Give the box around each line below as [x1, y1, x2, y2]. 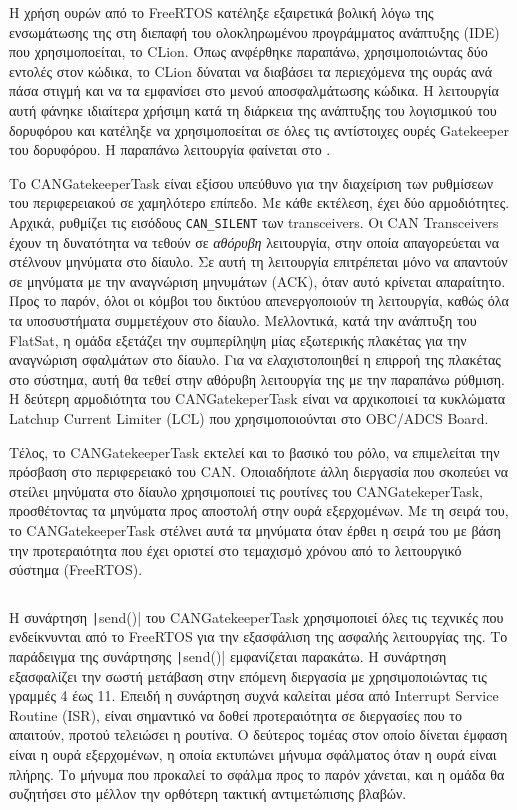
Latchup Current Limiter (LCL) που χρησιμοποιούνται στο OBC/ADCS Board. [9, 407, 489, 428]
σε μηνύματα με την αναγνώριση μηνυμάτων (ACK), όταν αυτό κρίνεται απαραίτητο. [9, 270, 506, 291]
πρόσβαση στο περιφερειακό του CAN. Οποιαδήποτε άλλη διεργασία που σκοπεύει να [9, 461, 509, 482]
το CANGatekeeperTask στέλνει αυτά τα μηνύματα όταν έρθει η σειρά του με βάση [9, 519, 501, 540]
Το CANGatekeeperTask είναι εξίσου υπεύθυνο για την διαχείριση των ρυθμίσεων [9, 172, 493, 193]
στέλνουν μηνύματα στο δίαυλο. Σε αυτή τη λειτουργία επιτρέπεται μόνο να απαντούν [9, 251, 508, 272]
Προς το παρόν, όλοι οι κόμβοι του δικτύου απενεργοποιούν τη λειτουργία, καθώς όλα [9, 290, 509, 311]
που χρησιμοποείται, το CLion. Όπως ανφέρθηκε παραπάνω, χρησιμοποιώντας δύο [9, 41, 488, 62]
